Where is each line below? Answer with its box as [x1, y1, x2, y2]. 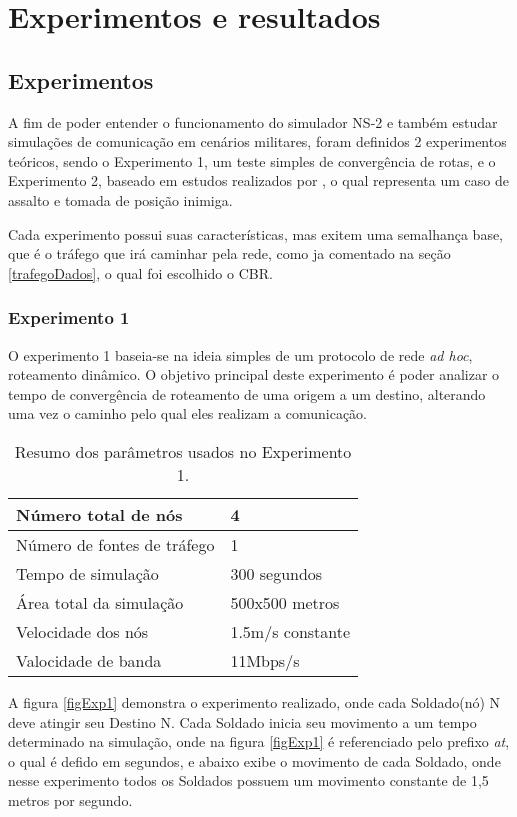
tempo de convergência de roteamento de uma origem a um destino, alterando [8, 383, 486, 404]
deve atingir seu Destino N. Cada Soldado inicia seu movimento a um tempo [8, 711, 477, 732]
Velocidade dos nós [16, 619, 149, 643]
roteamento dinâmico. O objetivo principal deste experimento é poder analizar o [8, 364, 500, 385]
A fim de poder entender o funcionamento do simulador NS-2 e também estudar [8, 111, 498, 132]
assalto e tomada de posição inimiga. [8, 189, 233, 210]
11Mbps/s [230, 648, 300, 672]
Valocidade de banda [16, 648, 162, 672]
